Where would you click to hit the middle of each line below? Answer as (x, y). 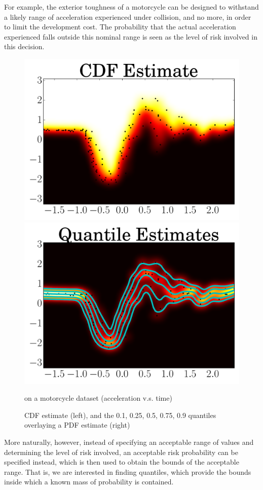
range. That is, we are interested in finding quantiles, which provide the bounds (128, 471)
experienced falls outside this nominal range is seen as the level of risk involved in (131, 36)
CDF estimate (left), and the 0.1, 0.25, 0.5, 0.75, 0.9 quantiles (120, 415)
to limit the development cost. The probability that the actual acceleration (120, 27)
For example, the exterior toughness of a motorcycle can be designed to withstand (131, 7)
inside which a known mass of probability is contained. (89, 482)
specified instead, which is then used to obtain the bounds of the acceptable (122, 462)
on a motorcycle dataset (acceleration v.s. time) (98, 398)
